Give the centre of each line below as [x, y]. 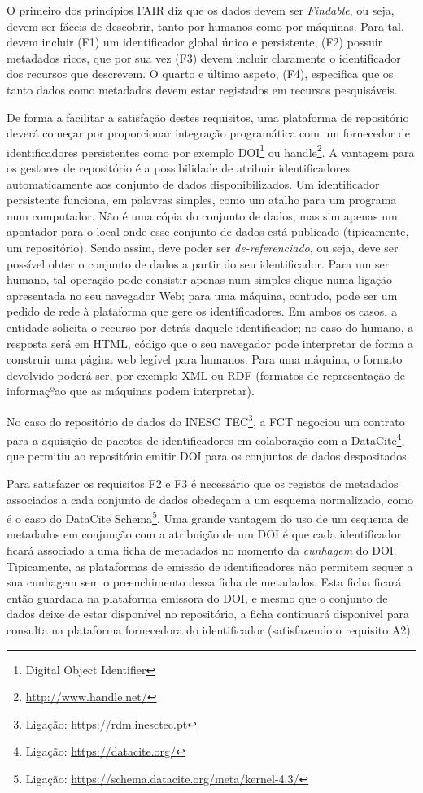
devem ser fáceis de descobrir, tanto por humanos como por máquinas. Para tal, [205, 26]
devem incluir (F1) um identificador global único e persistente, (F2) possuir [195, 42]
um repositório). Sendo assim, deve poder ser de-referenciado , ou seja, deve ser [203, 247]
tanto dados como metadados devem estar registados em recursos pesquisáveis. [202, 89]
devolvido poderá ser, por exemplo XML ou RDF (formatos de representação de [206, 375]
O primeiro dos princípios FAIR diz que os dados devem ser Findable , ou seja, [201, 10]
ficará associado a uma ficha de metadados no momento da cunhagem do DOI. [202, 550]
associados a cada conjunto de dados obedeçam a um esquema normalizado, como [210, 499]
